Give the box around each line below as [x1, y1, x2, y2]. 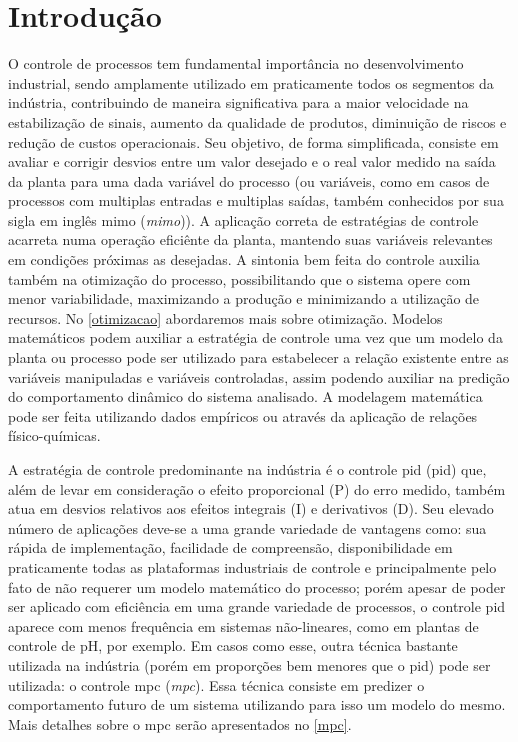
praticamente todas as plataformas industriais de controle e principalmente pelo [8, 556, 497, 577]
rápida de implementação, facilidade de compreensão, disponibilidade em [8, 537, 453, 558]
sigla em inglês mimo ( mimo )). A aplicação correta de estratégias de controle [8, 209, 479, 230]
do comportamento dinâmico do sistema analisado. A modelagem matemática [8, 386, 483, 407]
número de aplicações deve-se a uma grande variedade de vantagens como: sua [8, 517, 487, 538]
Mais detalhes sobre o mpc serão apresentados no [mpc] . [8, 713, 352, 734]
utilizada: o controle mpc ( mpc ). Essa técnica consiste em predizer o [8, 674, 425, 695]
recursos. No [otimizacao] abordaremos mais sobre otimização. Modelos [8, 307, 443, 328]
